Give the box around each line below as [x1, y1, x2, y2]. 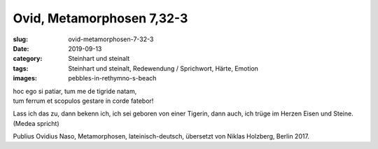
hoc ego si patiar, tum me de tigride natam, [13, 87, 137, 95]
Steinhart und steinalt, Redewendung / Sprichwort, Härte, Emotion [68, 64, 259, 73]
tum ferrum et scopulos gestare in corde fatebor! [13, 97, 154, 105]
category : [13, 55, 43, 63]
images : [13, 74, 38, 83]
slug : [13, 35, 28, 43]
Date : [13, 44, 29, 52]
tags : [13, 64, 29, 73]
